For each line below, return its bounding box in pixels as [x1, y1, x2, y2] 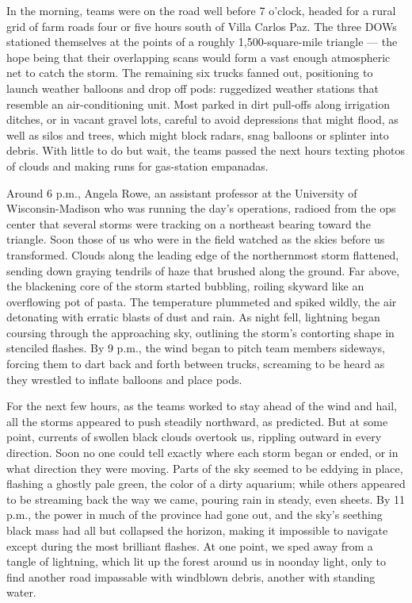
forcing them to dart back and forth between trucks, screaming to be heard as [6, 355, 385, 372]
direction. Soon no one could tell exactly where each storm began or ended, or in [6, 444, 399, 461]
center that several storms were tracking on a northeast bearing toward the [6, 215, 371, 232]
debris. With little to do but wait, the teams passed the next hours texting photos [6, 142, 405, 159]
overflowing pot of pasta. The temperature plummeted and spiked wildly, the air [6, 293, 397, 309]
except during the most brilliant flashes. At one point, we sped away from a [6, 537, 373, 554]
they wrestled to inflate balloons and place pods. [6, 371, 242, 387]
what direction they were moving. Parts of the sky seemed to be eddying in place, [6, 459, 403, 476]
